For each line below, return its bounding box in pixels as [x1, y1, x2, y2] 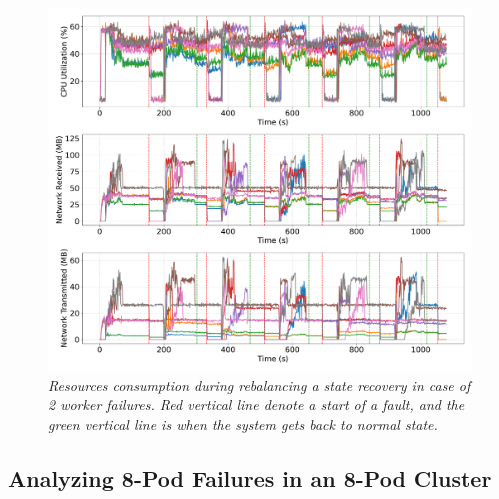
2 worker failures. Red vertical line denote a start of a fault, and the [48, 394, 465, 415]
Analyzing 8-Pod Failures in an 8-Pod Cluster [8, 462, 492, 493]
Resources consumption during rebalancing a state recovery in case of [48, 374, 471, 395]
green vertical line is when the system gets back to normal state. [48, 413, 438, 434]
